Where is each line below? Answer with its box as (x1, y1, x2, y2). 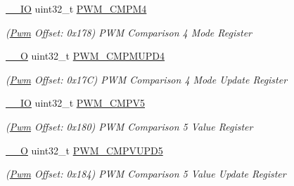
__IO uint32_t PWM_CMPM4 (6, 1, 147, 15)
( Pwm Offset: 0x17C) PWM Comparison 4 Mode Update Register (6, 72, 288, 86)
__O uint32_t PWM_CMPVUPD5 (6, 142, 163, 157)
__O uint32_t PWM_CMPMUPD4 (6, 48, 165, 63)
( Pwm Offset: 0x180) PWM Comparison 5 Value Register (6, 119, 253, 133)
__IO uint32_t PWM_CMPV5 (6, 95, 145, 110)
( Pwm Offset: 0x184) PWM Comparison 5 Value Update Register (6, 166, 286, 181)
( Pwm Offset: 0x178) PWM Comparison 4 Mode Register (6, 25, 252, 39)
